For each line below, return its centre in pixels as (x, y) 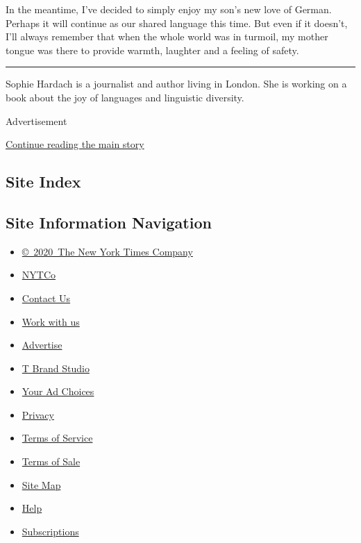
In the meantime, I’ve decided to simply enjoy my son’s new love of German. (169, 9)
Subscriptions (50, 531)
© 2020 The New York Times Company (107, 251)
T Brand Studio (56, 368)
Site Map (41, 484)
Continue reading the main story (75, 144)
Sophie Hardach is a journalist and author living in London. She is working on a (176, 84)
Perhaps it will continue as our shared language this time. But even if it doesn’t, (177, 23)
